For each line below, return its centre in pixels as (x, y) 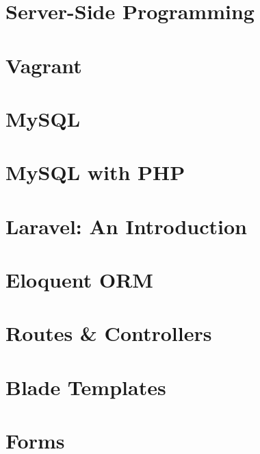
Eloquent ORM (79, 280)
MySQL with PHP (95, 172)
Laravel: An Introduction (126, 226)
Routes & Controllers (109, 333)
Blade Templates (86, 387)
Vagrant (44, 65)
